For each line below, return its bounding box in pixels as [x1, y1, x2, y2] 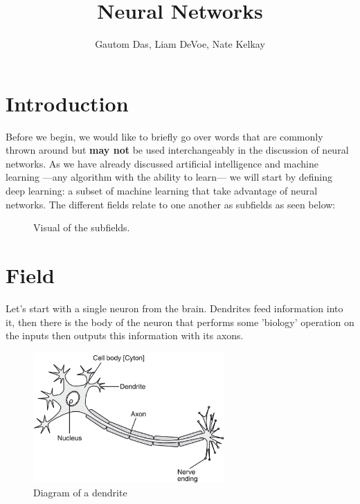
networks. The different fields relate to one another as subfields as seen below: [6, 197, 336, 211]
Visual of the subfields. [33, 220, 130, 235]
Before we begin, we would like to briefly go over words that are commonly [6, 129, 323, 143]
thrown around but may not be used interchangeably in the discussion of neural [6, 143, 349, 157]
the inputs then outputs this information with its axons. [6, 328, 244, 343]
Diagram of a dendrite [33, 485, 127, 499]
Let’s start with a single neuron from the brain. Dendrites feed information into [6, 300, 343, 315]
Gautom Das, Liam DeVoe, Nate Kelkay [95, 37, 265, 51]
